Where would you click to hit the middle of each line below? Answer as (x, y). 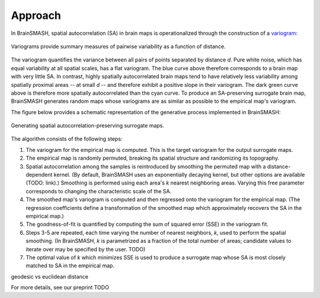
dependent (39, 175)
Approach (36, 15)
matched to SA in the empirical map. (70, 265)
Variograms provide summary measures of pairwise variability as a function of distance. (118, 46)
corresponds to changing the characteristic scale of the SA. (99, 191)
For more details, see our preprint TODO (60, 287)
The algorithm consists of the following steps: (67, 139)
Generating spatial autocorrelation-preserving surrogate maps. (88, 126)
